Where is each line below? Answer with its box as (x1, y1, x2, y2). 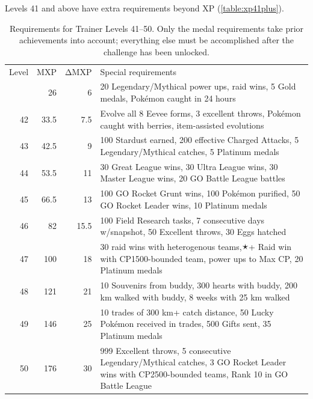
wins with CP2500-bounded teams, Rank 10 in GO (100, 367, 288, 380)
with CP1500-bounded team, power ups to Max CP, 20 (100, 252, 303, 264)
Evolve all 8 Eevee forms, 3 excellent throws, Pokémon (100, 106, 301, 119)
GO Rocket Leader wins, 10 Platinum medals (100, 198, 267, 211)
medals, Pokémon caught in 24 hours (100, 92, 236, 105)
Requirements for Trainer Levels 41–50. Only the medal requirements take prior (9, 22, 304, 34)
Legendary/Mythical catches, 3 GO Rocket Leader (100, 356, 287, 368)
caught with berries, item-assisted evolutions (100, 118, 264, 131)
